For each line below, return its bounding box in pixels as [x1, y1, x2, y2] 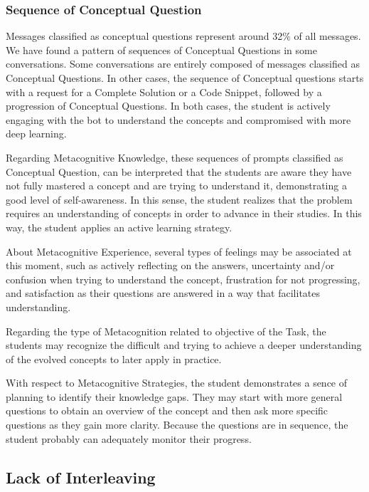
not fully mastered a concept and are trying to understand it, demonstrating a [6, 178, 347, 193]
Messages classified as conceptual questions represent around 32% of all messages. [6, 28, 361, 43]
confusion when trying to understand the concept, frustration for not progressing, [6, 271, 360, 286]
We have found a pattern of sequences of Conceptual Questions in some [6, 42, 317, 57]
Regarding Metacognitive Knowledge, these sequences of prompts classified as [6, 150, 343, 164]
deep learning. [6, 126, 67, 141]
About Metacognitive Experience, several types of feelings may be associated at [6, 244, 352, 258]
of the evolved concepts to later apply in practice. [6, 351, 222, 366]
